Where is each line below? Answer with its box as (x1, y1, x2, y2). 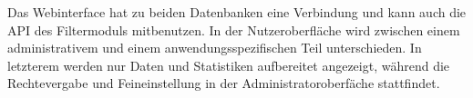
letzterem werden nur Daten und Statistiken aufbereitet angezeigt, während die (7, 55, 450, 74)
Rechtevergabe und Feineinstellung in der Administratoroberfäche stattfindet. (7, 73, 440, 93)
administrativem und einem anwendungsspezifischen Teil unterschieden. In (7, 38, 422, 57)
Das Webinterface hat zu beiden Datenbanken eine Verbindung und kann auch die (7, 3, 467, 21)
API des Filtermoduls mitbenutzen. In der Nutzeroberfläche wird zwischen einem (7, 20, 460, 39)
